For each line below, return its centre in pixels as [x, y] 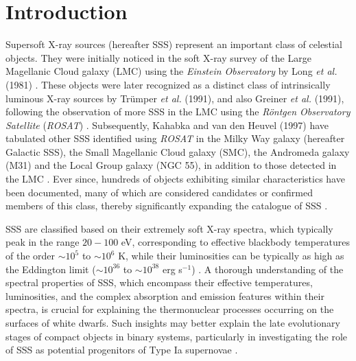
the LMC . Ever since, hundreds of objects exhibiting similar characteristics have [175, 179]
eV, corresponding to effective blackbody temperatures [236, 242]
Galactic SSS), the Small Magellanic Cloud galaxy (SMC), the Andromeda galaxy [178, 151]
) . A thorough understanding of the [268, 269]
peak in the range [43, 242]
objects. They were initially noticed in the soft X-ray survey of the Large [158, 57]
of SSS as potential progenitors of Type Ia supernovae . [122, 350]
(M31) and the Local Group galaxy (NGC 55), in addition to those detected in [171, 165]
